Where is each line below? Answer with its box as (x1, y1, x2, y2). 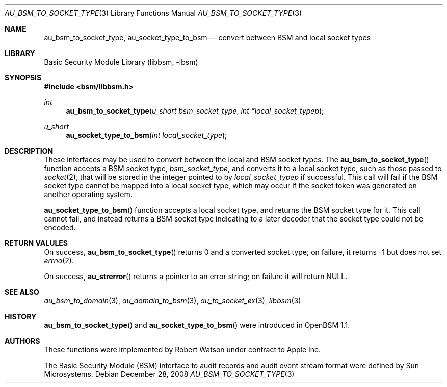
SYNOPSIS (5, 73, 42, 82)
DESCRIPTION (5, 147, 54, 155)
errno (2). (44, 256, 74, 265)
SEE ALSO (5, 288, 39, 296)
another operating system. (44, 190, 133, 199)
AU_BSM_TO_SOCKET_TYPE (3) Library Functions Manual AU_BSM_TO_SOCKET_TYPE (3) (5, 9, 302, 17)
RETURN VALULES (5, 239, 68, 247)
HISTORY (5, 312, 37, 321)
